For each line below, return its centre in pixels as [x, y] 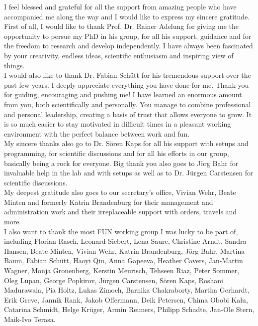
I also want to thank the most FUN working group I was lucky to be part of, [121, 231]
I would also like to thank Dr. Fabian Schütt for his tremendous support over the [128, 75]
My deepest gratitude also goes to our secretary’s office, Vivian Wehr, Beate [120, 192]
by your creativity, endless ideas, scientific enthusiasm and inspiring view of [119, 55]
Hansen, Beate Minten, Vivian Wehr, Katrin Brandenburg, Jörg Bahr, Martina [125, 250]
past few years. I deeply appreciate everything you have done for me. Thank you [127, 84]
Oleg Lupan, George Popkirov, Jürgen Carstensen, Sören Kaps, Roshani [114, 280]
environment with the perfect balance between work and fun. [97, 133]
